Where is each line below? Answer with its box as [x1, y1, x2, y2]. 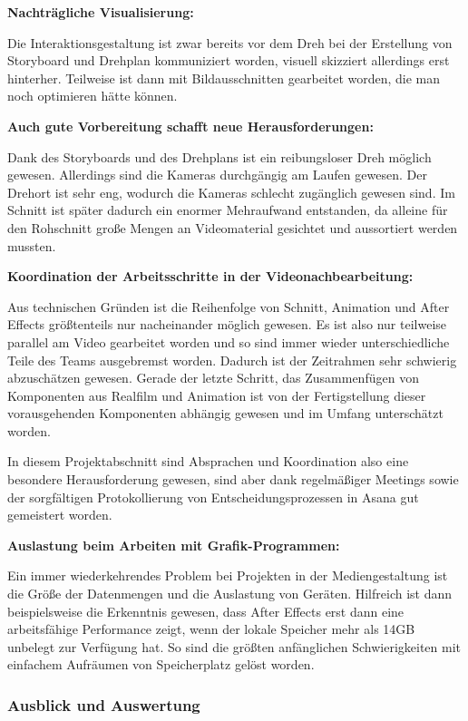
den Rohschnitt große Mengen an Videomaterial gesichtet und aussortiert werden [7, 218, 458, 237]
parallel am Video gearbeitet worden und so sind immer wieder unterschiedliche [7, 332, 450, 351]
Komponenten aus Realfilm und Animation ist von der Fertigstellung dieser [7, 385, 426, 404]
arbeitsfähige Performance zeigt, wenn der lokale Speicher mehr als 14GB [7, 619, 415, 638]
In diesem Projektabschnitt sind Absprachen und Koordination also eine [7, 452, 409, 471]
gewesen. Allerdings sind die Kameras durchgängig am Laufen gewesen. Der [7, 165, 427, 184]
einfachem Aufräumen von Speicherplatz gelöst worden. [7, 655, 315, 674]
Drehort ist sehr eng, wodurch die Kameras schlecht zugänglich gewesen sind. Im [7, 182, 455, 201]
